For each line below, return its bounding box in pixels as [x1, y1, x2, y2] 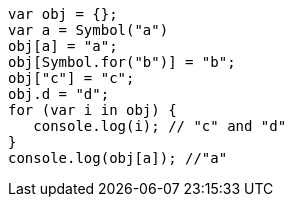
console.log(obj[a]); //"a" [8, 150, 228, 166]
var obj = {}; [8, 6, 118, 22]
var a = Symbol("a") [8, 22, 169, 38]
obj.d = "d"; [8, 86, 110, 102]
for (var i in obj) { [8, 102, 177, 118]
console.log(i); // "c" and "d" [33, 118, 287, 134]
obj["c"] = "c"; [8, 70, 135, 86]
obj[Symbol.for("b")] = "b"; [8, 54, 236, 70]
